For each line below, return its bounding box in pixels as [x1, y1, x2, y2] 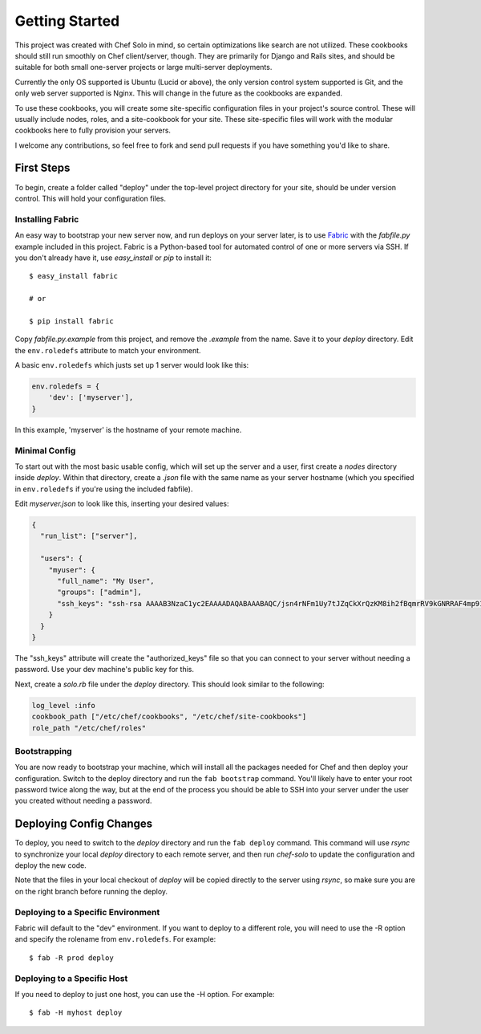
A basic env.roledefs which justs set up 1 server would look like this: [14, 360, 249, 370]
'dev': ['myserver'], [48, 393, 134, 402]
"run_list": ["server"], [40, 531, 138, 541]
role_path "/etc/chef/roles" [31, 723, 147, 732]
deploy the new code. [14, 861, 87, 870]
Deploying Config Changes [14, 817, 153, 831]
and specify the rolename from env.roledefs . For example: [14, 934, 216, 944]
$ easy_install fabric [29, 271, 119, 281]
